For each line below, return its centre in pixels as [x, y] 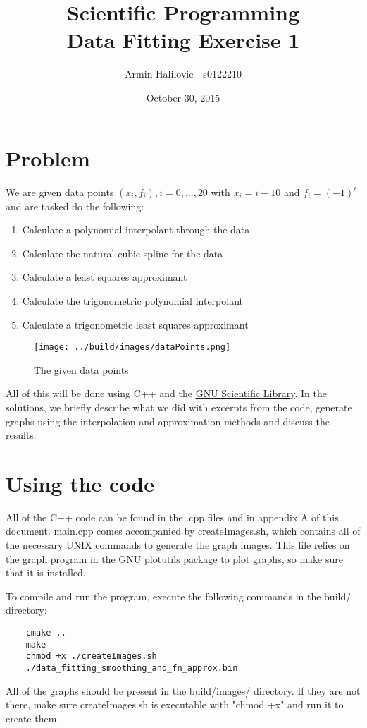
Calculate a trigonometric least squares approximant [135, 324]
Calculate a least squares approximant [105, 277]
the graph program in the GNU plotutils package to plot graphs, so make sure [174, 558]
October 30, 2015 [183, 97]
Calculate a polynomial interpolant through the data [136, 230]
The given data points [81, 369]
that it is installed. [46, 572]
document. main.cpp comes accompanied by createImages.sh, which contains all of [183, 531]
